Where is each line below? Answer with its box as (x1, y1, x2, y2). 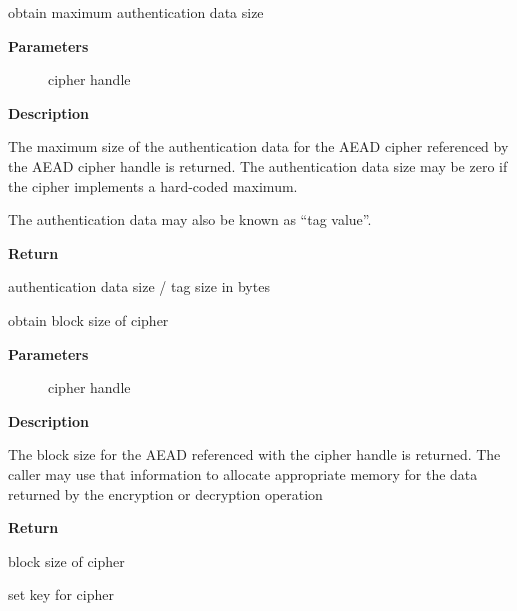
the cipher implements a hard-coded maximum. (8, 175, 298, 196)
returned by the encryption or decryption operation (8, 483, 323, 504)
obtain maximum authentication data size (8, 2, 264, 22)
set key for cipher (8, 584, 114, 605)
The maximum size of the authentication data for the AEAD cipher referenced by (8, 136, 509, 157)
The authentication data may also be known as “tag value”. (8, 209, 372, 230)
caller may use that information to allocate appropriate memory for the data (8, 463, 478, 484)
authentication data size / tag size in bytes (8, 276, 270, 297)
